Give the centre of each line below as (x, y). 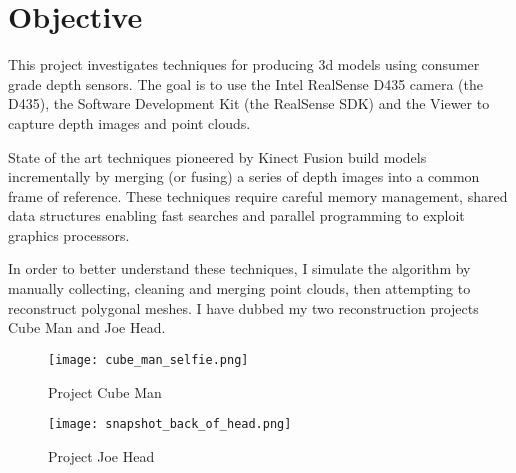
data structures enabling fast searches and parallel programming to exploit (236, 215)
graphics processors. (69, 234)
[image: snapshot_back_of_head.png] (170, 424)
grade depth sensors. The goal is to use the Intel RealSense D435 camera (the (245, 83)
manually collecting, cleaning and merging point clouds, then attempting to (239, 288)
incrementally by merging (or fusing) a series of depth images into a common (244, 176)
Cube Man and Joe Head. (87, 327)
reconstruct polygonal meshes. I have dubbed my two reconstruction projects (243, 307)
